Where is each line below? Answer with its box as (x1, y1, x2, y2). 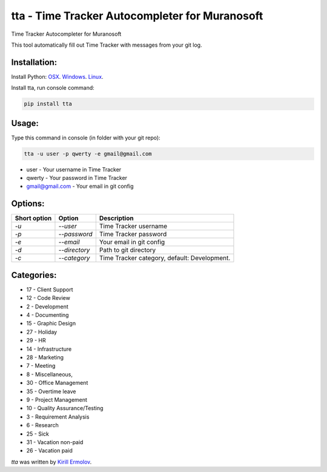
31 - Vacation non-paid (26, 438, 84, 445)
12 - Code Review (26, 294, 71, 302)
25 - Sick (26, 430, 50, 437)
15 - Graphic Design (26, 320, 76, 327)
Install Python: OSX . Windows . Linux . (11, 73, 104, 80)
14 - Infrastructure (26, 345, 72, 353)
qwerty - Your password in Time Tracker (26, 175, 127, 182)
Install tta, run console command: (11, 84, 95, 91)
